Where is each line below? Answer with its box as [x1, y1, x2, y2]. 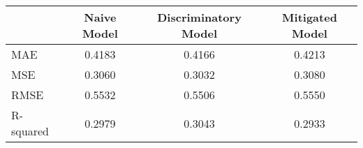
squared [11, 123, 49, 139]
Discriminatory [157, 9, 242, 25]
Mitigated [282, 9, 337, 25]
